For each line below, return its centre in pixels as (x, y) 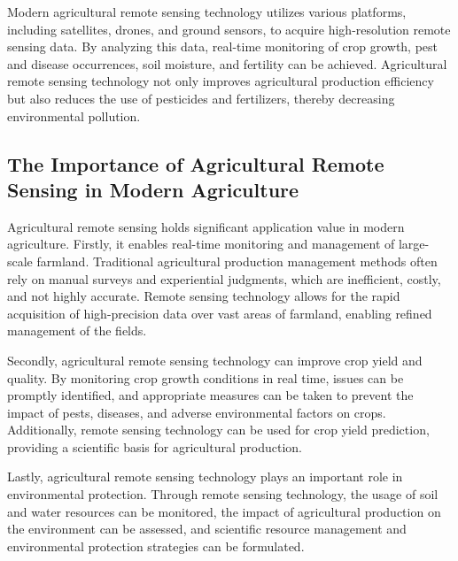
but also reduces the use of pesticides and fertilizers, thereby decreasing (201, 98)
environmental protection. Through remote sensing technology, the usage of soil (223, 494)
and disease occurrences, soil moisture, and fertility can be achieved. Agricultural (227, 63)
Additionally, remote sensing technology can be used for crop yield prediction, (218, 430)
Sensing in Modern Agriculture (153, 189)
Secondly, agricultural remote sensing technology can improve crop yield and (215, 360)
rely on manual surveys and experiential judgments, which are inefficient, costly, (224, 278)
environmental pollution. (74, 115)
